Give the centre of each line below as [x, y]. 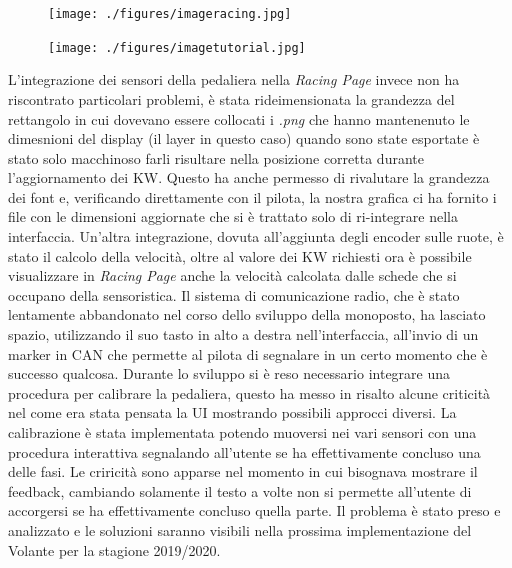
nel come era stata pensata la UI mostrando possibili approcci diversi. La [232, 412]
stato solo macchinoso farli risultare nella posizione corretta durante [216, 157]
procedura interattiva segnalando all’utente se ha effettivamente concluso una [244, 451]
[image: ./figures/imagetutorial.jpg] [177, 47]
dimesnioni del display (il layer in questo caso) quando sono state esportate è [244, 138]
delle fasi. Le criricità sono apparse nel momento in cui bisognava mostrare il [243, 471]
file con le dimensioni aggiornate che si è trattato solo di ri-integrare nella [233, 216]
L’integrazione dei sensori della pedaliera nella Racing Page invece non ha [234, 79]
